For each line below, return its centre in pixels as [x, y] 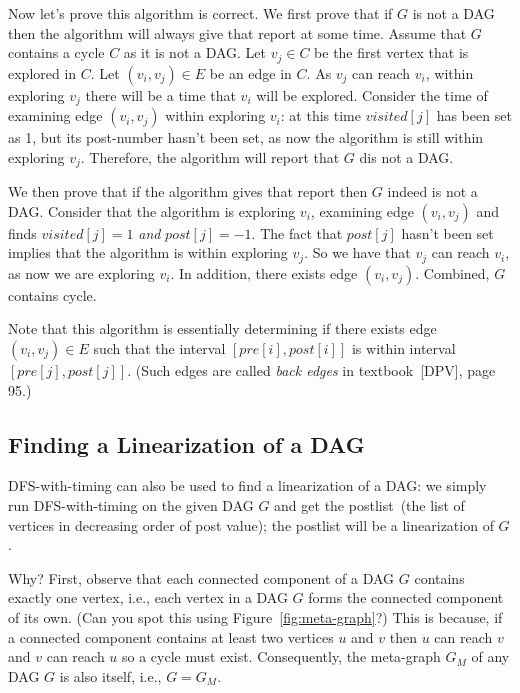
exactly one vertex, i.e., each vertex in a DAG [148, 597]
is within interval [403, 347]
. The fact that [297, 232]
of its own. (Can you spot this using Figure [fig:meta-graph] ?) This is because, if [255, 616]
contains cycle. [52, 294]
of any [490, 656]
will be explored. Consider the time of [372, 94]
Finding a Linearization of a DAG [186, 443]
